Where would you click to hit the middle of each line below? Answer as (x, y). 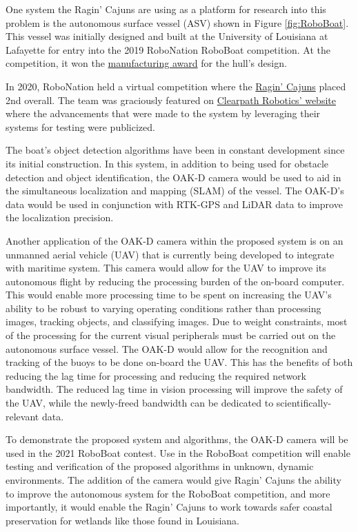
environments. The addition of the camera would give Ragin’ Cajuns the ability (173, 480)
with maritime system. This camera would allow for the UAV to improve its (166, 268)
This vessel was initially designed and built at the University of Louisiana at (167, 36)
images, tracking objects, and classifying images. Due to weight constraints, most (177, 321)
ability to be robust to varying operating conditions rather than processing (163, 308)
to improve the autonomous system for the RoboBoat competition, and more (168, 493)
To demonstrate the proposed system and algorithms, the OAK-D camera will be (177, 439)
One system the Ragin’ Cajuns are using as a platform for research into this (166, 9)
